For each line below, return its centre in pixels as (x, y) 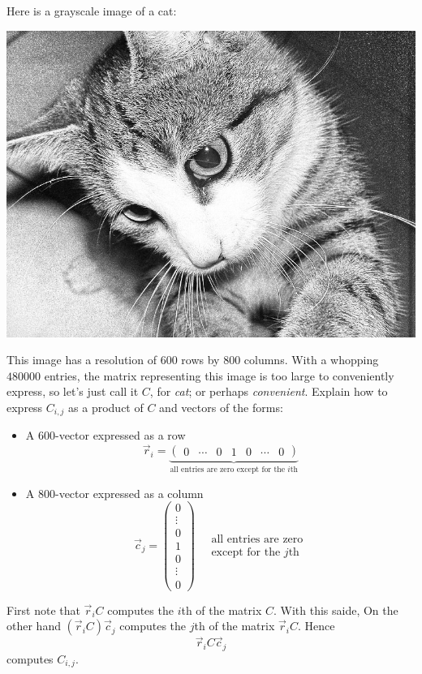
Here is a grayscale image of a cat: (92, 11)
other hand (34, 626)
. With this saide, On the (336, 610)
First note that (43, 610)
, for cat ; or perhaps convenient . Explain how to (269, 391)
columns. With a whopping (311, 360)
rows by (200, 360)
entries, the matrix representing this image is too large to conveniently (219, 375)
